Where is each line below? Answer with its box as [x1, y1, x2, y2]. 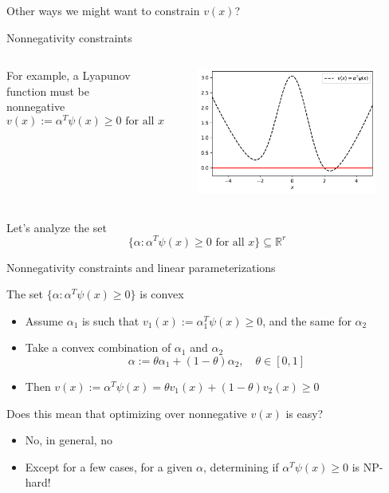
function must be [6, 82, 89, 99]
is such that [81, 312, 139, 329]
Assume [25, 312, 63, 329]
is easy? [285, 404, 324, 421]
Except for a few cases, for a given [25, 458, 193, 475]
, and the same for [262, 312, 352, 329]
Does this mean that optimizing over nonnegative [6, 404, 247, 421]
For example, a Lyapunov [6, 67, 131, 84]
